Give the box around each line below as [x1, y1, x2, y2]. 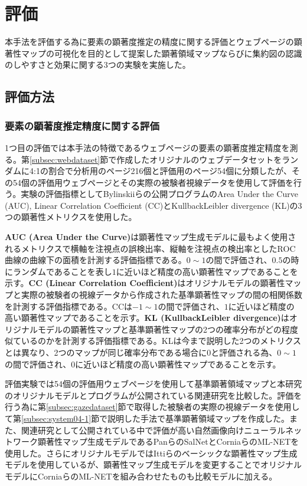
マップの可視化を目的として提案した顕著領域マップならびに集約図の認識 [21, 47, 302, 59]
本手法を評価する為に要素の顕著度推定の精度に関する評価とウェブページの [5, 35, 294, 48]
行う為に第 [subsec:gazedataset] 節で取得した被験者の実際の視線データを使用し [5, 400, 300, 413]
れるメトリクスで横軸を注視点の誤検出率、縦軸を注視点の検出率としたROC [5, 242, 296, 254]
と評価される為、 [211, 346, 277, 358]
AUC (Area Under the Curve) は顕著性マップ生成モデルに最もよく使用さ [5, 231, 296, 243]
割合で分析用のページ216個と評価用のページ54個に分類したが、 [48, 165, 292, 177]
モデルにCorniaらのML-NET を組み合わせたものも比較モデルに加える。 [5, 469, 277, 482]
